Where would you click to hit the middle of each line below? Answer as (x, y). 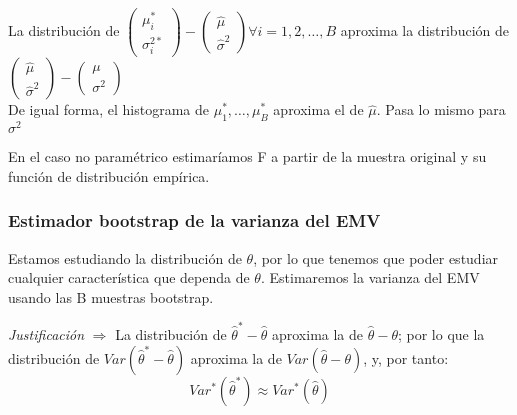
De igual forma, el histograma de (109, 109)
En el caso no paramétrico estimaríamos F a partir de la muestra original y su (247, 156)
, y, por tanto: (406, 357)
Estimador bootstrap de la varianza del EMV (194, 220)
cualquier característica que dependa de (129, 277)
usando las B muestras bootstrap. (111, 296)
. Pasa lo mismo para (441, 109)
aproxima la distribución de (424, 30)
